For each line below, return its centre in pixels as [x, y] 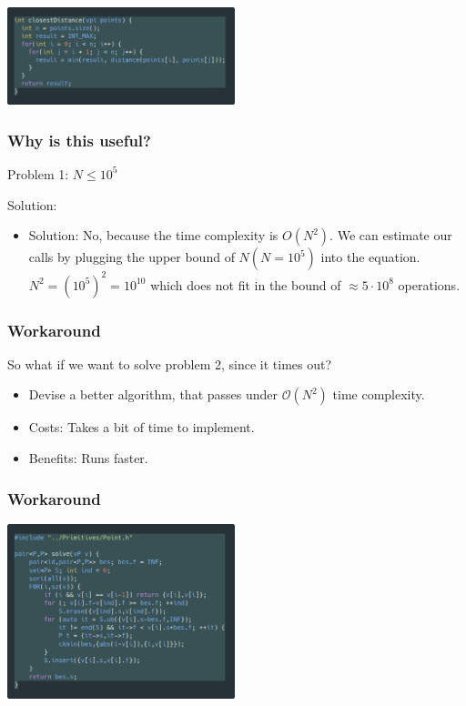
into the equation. [370, 257]
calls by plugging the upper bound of [132, 257]
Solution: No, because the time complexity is [153, 235]
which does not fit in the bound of [246, 284]
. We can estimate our [391, 235]
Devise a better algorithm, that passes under [153, 394]
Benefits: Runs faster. [88, 458]
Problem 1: [38, 173]
